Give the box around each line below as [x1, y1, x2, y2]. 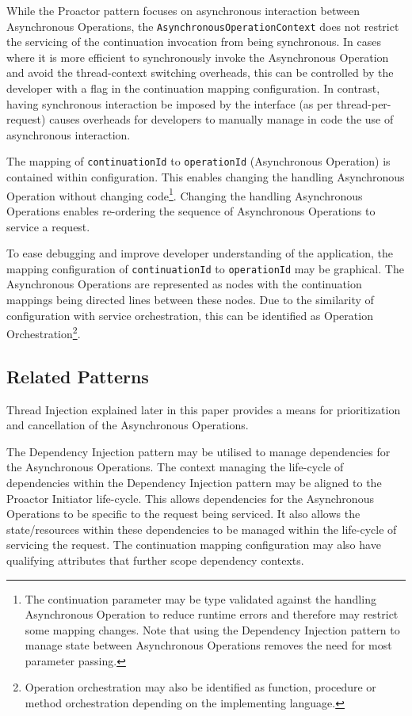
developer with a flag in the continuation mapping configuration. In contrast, [6, 80, 380, 97]
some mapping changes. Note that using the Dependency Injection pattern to [25, 621, 400, 638]
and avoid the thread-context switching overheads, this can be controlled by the [6, 64, 394, 81]
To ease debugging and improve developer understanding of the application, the [6, 245, 393, 261]
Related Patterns [6, 364, 149, 388]
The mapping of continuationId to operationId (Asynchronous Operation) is [6, 153, 391, 169]
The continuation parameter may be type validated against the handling [25, 590, 376, 607]
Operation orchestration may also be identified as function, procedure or [25, 679, 376, 695]
